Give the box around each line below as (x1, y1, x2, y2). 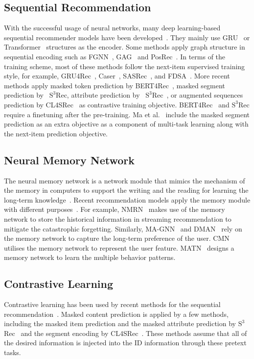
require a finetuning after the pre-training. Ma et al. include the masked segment (4, 109, 250, 119)
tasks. (4, 347, 21, 358)
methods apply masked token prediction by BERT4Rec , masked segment (4, 80, 225, 90)
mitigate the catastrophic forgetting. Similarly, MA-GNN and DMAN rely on (4, 223, 242, 233)
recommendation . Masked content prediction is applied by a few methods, (4, 308, 229, 319)
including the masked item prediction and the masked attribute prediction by (4, 318, 236, 329)
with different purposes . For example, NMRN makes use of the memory (4, 204, 225, 214)
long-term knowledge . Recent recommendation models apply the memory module (4, 194, 251, 205)
